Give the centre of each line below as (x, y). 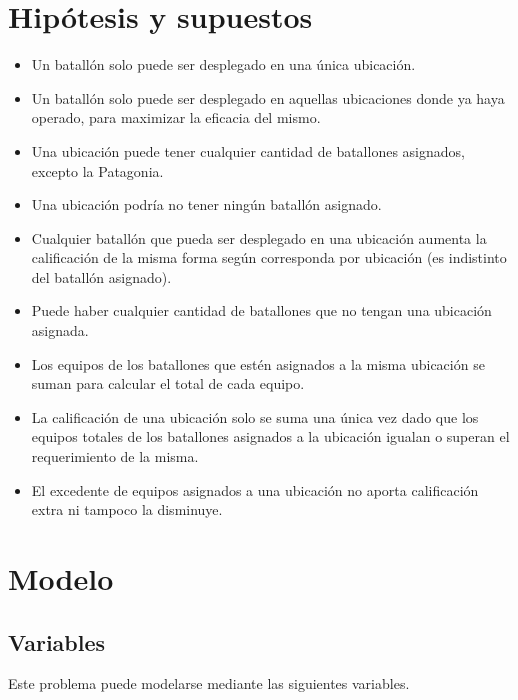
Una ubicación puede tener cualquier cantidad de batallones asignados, (248, 150)
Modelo (61, 578)
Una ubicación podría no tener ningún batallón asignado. (206, 204)
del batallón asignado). (101, 276)
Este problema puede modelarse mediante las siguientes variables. (209, 683)
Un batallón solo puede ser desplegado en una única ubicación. (223, 64)
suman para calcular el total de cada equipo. (168, 383)
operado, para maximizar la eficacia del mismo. (176, 117)
